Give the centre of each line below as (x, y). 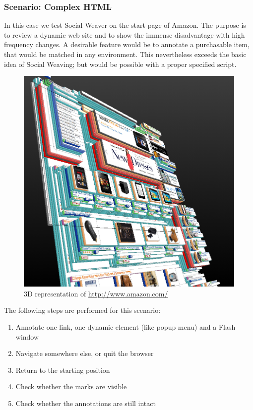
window (27, 336)
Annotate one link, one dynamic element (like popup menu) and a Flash (126, 326)
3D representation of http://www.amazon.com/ (96, 293)
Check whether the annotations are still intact (86, 403)
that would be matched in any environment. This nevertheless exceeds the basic (125, 54)
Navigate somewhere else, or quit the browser (85, 353)
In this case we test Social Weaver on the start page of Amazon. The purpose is (125, 25)
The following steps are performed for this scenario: (82, 310)
